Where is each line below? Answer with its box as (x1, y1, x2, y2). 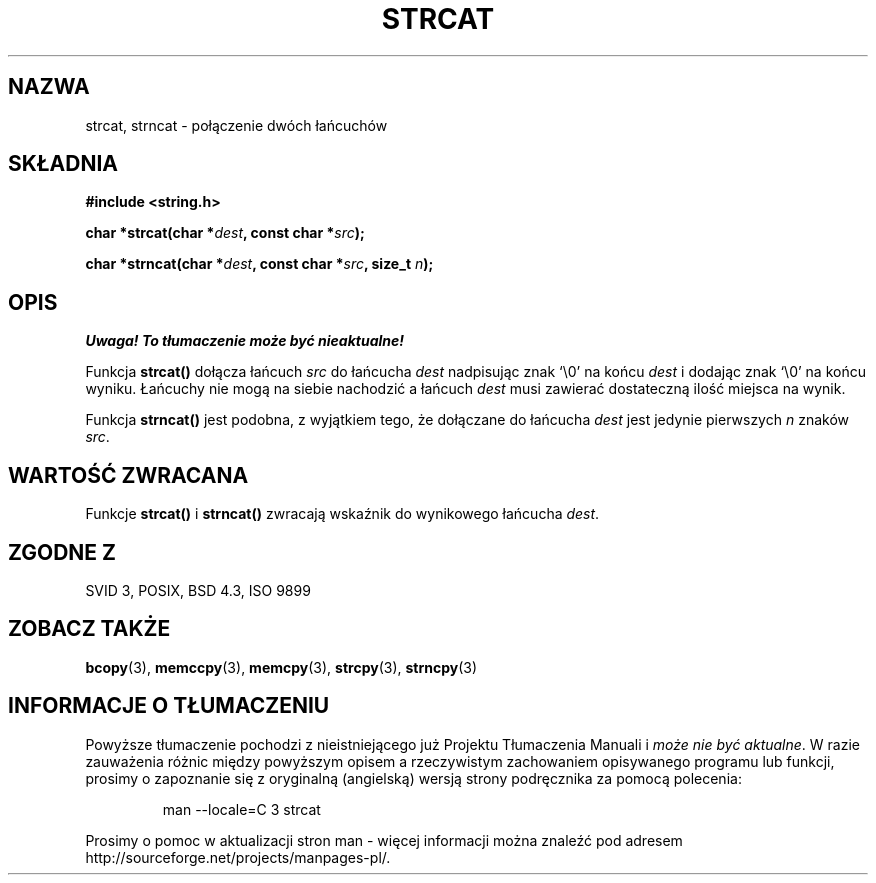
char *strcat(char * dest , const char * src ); (85, 224, 365, 242)
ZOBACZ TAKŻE (8, 616, 171, 642)
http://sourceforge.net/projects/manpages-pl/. (85, 848, 391, 866)
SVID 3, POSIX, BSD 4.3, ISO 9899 (85, 581, 311, 599)
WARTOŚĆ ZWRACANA (8, 462, 249, 488)
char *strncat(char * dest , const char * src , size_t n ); (85, 255, 434, 273)
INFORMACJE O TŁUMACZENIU (8, 693, 330, 719)
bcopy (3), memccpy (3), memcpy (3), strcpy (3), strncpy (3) (85, 658, 478, 676)
